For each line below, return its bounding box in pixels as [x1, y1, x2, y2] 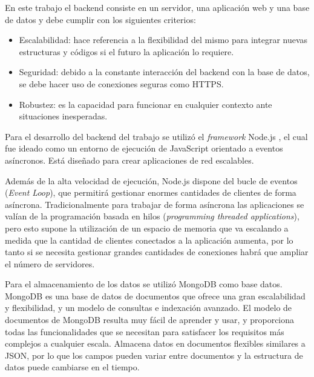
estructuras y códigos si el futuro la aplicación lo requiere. [19, 45, 234, 58]
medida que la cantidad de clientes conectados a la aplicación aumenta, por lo [5, 233, 293, 246]
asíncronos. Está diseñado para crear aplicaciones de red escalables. [5, 153, 254, 166]
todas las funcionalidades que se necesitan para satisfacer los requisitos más [5, 325, 284, 338]
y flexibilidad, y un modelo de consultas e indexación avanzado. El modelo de [5, 301, 292, 314]
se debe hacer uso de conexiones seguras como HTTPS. [19, 77, 224, 90]
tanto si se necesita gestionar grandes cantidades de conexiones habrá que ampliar [5, 245, 309, 258]
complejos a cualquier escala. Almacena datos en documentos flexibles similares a [5, 337, 306, 350]
